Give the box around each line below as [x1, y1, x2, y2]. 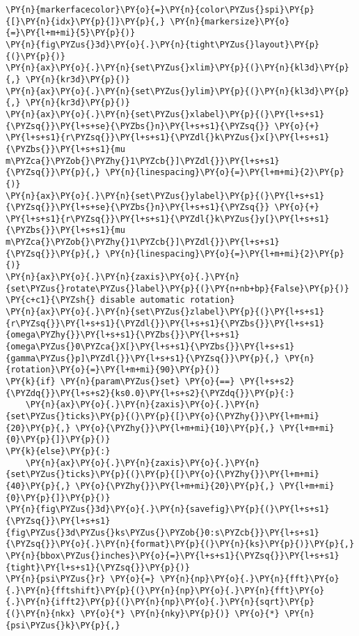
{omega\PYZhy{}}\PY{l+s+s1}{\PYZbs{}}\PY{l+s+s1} [6, 330, 240, 340]
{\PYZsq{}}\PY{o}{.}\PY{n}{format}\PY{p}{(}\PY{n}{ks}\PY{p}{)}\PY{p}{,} [6, 539, 355, 550]
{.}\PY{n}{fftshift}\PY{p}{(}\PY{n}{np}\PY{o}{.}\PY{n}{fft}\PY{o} [6, 585, 325, 596]
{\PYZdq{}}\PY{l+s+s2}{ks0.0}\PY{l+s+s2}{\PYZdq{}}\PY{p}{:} [6, 388, 295, 398]
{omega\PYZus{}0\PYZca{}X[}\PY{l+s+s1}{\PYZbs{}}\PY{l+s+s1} [6, 342, 295, 352]
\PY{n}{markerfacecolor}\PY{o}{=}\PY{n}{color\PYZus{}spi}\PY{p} [6, 5, 314, 15]
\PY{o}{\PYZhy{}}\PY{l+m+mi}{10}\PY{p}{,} [75, 423, 275, 433]
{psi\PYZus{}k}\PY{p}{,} [6, 620, 120, 630]
